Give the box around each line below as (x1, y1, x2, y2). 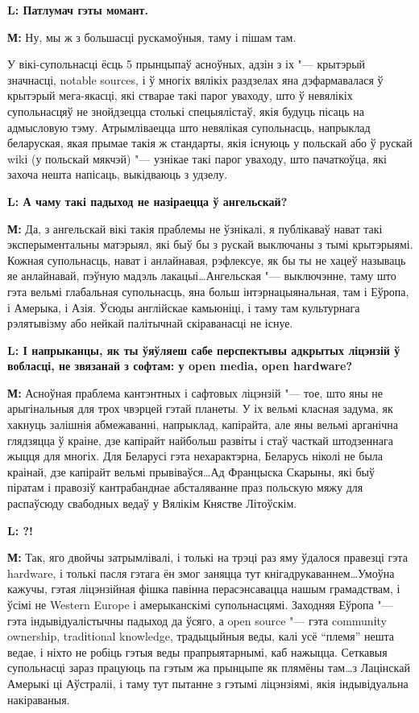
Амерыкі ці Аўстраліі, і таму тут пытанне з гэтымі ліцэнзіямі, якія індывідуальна (7, 674, 409, 691)
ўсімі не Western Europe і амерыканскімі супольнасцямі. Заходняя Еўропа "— (7, 596, 393, 612)
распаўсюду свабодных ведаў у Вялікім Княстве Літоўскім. (7, 495, 297, 512)
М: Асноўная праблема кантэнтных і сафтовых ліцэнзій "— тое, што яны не (7, 384, 384, 401)
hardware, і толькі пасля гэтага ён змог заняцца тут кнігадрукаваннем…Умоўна (7, 564, 395, 581)
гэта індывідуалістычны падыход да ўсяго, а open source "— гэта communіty (7, 612, 387, 629)
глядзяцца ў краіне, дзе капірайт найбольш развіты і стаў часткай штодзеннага (7, 431, 393, 448)
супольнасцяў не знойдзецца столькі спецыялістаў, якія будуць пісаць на (7, 102, 364, 119)
